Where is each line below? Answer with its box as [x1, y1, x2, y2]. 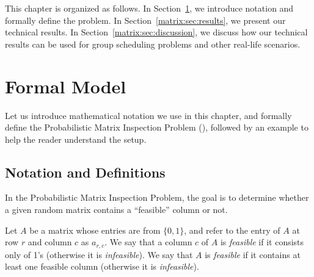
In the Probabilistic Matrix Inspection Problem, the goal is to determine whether [5, 191, 309, 204]
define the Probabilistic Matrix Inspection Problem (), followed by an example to [5, 121, 309, 134]
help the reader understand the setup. [5, 132, 147, 145]
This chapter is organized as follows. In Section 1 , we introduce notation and [5, 2, 294, 14]
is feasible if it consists [220, 236, 304, 248]
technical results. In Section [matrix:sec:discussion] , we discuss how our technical [5, 26, 308, 38]
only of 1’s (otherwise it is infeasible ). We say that [5, 248, 193, 261]
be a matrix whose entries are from [29, 223, 161, 236]
